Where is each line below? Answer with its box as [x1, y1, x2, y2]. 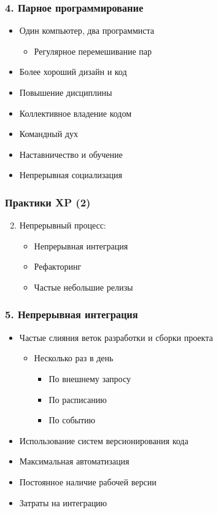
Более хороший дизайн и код [19, 65, 127, 78]
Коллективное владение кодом [19, 106, 132, 119]
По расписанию [49, 393, 107, 405]
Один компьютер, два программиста [19, 24, 155, 37]
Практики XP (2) [5, 194, 91, 210]
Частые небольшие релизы [34, 280, 133, 293]
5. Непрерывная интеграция [5, 307, 138, 322]
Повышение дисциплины [19, 86, 112, 98]
